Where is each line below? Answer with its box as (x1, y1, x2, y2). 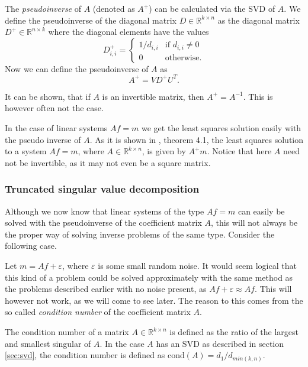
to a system (5, 145, 47, 157)
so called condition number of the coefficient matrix (5, 306, 191, 318)
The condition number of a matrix (5, 326, 129, 337)
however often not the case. (5, 102, 104, 114)
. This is (243, 90, 273, 102)
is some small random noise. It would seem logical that (98, 259, 297, 272)
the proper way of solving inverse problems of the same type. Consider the (5, 228, 275, 240)
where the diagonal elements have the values (48, 25, 209, 38)
